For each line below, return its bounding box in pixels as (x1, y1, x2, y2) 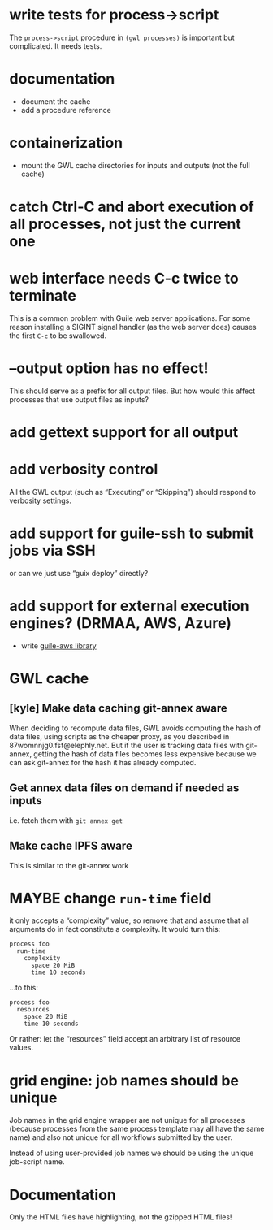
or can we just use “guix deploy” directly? (9, 568, 149, 578)
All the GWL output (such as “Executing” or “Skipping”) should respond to (9, 487, 257, 496)
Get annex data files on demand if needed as (9, 782, 240, 795)
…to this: (9, 983, 39, 993)
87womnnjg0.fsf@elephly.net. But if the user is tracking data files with (9, 740, 245, 750)
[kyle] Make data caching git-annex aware (9, 701, 228, 716)
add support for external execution (9, 597, 250, 615)
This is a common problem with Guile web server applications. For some (9, 313, 251, 323)
